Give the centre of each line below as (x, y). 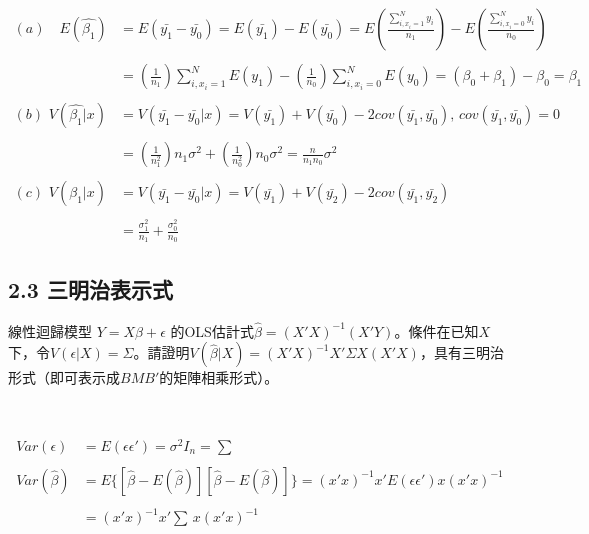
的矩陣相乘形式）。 (219, 377)
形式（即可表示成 (64, 377)
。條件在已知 (436, 330)
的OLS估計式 (212, 330)
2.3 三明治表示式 (90, 288)
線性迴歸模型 (50, 330)
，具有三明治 (461, 352)
